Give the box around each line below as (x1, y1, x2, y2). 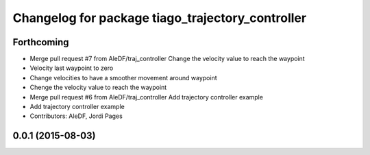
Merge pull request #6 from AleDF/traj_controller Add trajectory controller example (29, 93, 264, 101)
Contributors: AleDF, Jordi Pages (29, 112, 123, 120)
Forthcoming (12, 36, 69, 48)
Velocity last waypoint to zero (29, 64, 114, 72)
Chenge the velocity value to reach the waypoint (29, 83, 167, 92)
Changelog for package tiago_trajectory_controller (12, 10, 307, 25)
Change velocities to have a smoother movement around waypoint (29, 73, 217, 82)
